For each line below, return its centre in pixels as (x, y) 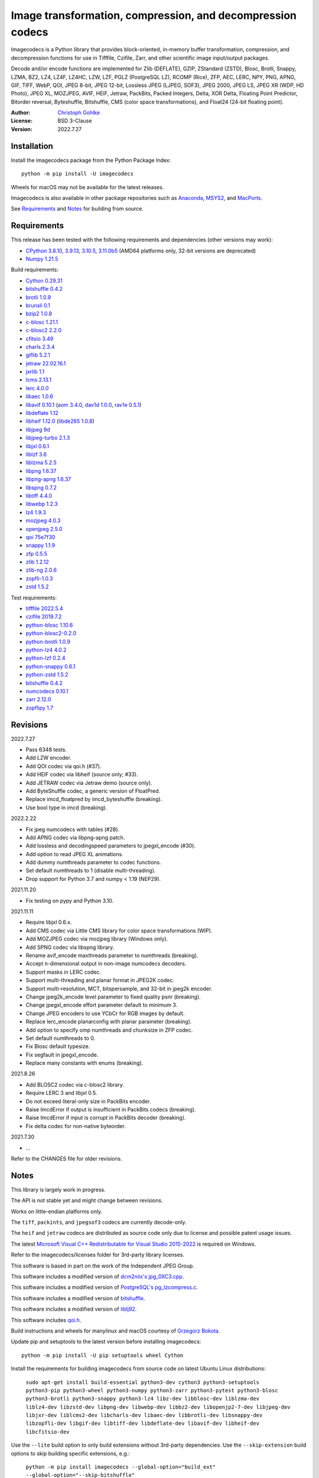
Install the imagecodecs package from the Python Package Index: (91, 160)
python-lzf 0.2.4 (45, 658)
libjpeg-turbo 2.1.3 (48, 438)
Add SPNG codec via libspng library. (70, 947)
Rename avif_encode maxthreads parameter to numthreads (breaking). (112, 955)
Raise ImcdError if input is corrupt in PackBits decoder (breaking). (106, 1118)
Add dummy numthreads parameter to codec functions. (94, 863)
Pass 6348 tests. (46, 750)
